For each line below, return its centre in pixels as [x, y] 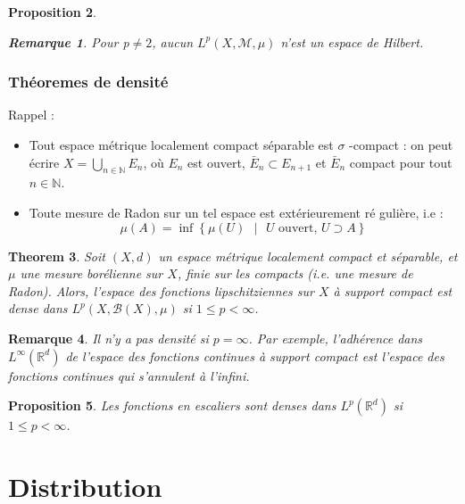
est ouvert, [216, 162]
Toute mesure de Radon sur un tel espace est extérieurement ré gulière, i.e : [236, 212]
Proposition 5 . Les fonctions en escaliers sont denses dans [172, 405]
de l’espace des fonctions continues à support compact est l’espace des [255, 355]
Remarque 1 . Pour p [69, 41]
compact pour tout [401, 162]
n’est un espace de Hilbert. [352, 41]
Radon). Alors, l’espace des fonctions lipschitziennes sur [161, 290]
